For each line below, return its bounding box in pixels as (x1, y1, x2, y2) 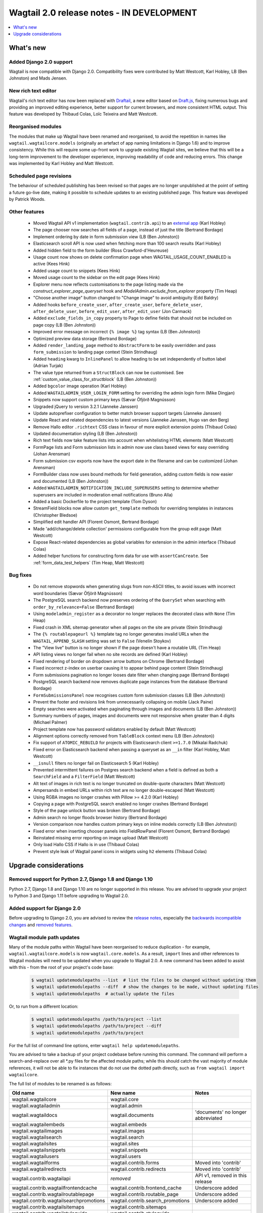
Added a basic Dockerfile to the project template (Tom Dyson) (33, 499, 157, 504)
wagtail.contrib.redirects (110, 1165, 167, 1172)
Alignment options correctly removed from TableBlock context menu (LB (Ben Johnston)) (33, 733, 215, 739)
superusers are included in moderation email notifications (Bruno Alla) (33, 492, 173, 497)
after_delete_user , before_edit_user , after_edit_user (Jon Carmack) (33, 309, 192, 314)
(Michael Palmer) (33, 720, 67, 725)
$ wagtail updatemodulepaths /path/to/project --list (31, 1016, 162, 1022)
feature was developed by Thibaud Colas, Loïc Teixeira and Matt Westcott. (9, 111, 158, 117)
